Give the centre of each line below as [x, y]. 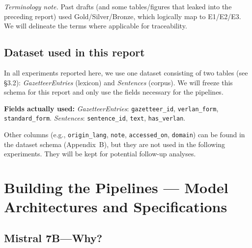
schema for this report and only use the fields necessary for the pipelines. [114, 92]
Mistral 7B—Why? [53, 237]
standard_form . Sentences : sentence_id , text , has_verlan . [95, 118]
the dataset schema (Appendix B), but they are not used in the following [115, 144]
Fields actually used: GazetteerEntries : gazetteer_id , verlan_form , [111, 108]
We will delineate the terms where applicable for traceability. [96, 26]
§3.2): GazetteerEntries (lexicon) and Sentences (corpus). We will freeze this [118, 82]
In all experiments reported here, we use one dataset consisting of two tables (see [126, 72]
